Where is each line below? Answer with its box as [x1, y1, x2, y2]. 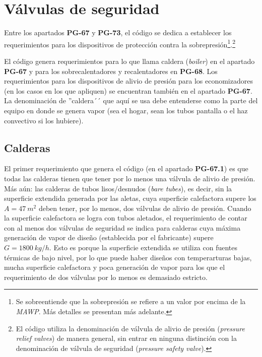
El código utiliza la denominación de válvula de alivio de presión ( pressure [16, 323, 245, 333]
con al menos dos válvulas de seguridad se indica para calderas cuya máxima [4, 222, 241, 233]
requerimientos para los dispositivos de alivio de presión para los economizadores [4, 76, 253, 86]
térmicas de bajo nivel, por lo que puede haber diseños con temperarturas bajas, [4, 252, 252, 262]
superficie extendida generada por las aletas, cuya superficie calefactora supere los [4, 193, 256, 203]
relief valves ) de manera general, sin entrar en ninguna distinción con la [16, 333, 237, 343]
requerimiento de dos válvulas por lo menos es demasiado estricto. [4, 271, 208, 282]
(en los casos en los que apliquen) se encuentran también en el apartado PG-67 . [4, 85, 252, 96]
